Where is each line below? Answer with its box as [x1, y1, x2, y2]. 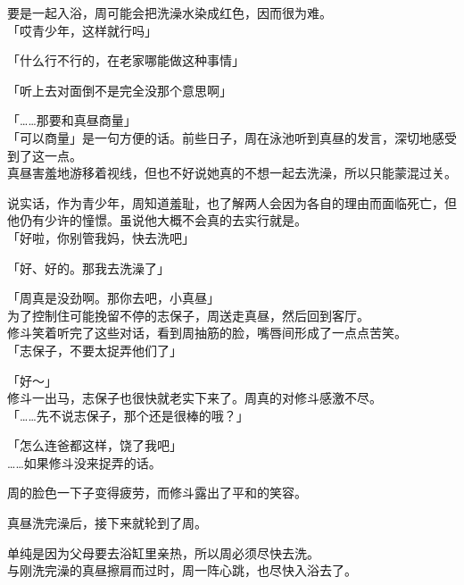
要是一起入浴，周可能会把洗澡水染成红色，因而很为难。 [7, 4, 332, 21]
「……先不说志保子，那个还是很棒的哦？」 [7, 405, 249, 424]
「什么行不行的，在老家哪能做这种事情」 [7, 51, 244, 70]
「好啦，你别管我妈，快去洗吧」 [7, 228, 195, 247]
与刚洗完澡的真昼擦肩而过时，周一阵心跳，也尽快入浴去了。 [7, 561, 357, 580]
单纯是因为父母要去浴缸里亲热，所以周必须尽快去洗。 [7, 543, 319, 562]
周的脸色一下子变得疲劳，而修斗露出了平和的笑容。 [7, 483, 307, 502]
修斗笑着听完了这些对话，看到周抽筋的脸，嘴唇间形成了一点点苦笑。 [7, 323, 407, 342]
